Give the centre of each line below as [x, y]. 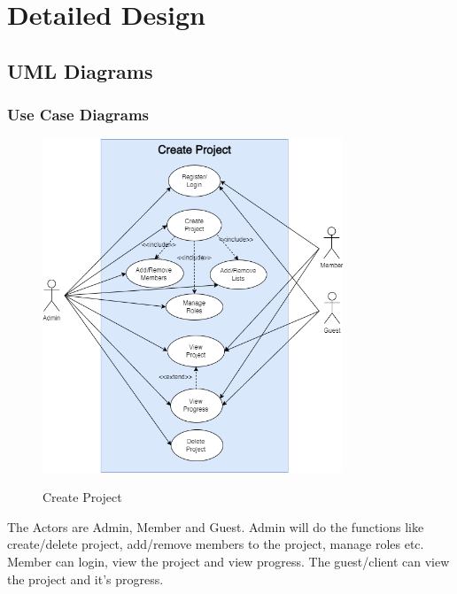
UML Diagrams [80, 70]
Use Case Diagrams [78, 115]
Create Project [82, 497]
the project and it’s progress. [85, 579]
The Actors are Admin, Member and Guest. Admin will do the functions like [216, 526]
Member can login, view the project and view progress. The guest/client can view [228, 561]
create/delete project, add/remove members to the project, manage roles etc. [216, 544]
